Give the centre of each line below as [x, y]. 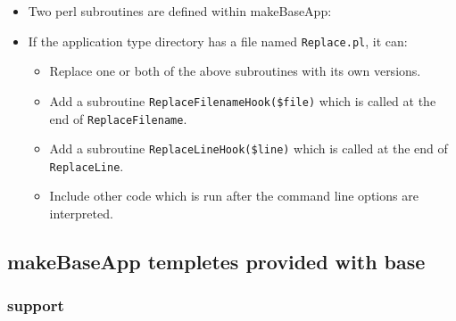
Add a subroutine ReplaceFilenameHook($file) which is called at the [243, 100]
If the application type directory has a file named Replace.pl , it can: [218, 41]
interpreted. [81, 214]
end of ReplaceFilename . [118, 118]
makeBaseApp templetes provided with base [216, 262]
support [36, 305]
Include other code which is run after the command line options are [234, 196]
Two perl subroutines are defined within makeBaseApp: [180, 11]
